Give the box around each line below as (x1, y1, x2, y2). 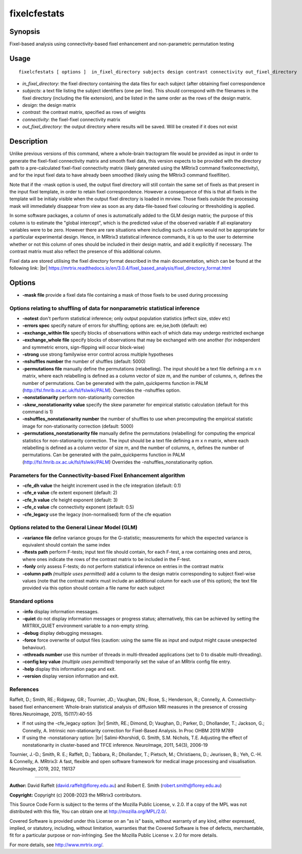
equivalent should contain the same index (22, 542, 110, 548)
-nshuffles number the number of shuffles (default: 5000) (22, 358, 146, 364)
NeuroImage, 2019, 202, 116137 (9, 765, 75, 772)
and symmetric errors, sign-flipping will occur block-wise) (22, 344, 145, 350)
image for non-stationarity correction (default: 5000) (22, 423, 134, 429)
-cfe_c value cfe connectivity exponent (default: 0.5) (22, 504, 134, 510)
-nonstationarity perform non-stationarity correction (22, 394, 135, 400)
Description (9, 137, 48, 146)
